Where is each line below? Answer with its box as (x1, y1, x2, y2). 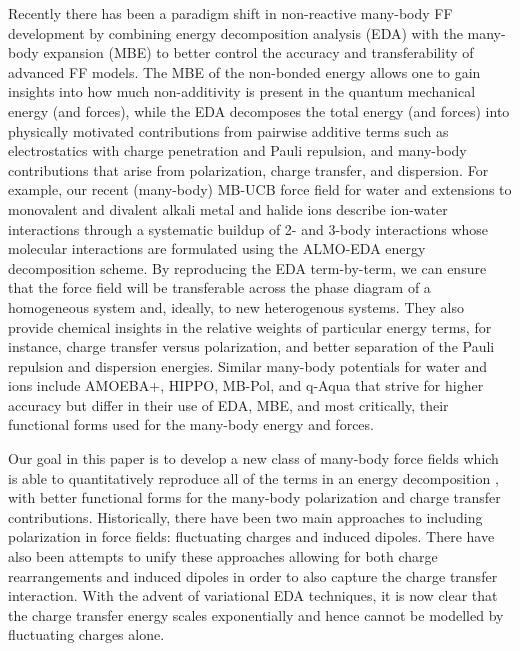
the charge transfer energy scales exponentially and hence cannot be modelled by (8, 604, 504, 625)
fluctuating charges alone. (8, 624, 165, 645)
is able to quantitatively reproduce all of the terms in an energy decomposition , (8, 467, 499, 488)
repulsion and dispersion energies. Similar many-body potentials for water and (8, 355, 488, 376)
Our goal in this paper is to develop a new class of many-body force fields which (8, 448, 499, 469)
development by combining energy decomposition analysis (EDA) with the (8, 22, 463, 43)
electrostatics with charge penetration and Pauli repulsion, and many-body (8, 140, 467, 161)
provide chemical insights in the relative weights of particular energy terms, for (8, 316, 492, 337)
